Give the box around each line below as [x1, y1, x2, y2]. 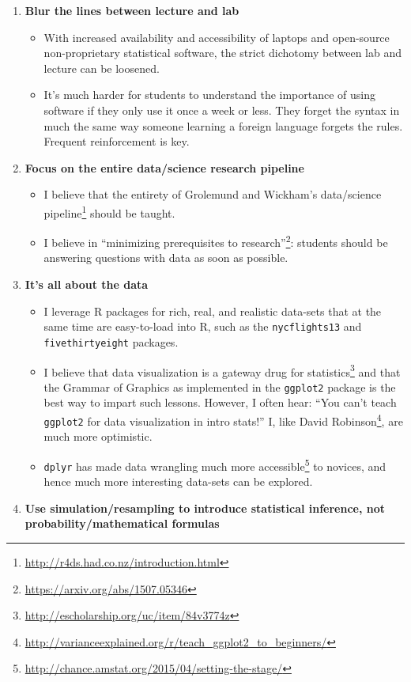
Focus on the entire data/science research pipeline [25, 159, 304, 176]
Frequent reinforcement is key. [43, 133, 190, 150]
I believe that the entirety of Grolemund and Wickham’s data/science [43, 186, 382, 203]
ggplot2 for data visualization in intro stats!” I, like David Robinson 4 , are [43, 411, 403, 429]
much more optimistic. [43, 428, 153, 445]
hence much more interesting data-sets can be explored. [43, 473, 313, 490]
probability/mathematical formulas [25, 515, 220, 532]
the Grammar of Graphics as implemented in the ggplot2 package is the [43, 378, 396, 395]
